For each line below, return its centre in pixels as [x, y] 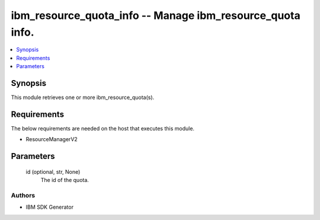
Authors [23, 195]
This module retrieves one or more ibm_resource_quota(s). [83, 97]
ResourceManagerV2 [52, 139]
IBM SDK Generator [50, 207]
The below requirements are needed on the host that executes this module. [103, 128]
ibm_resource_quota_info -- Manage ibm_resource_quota [156, 15]
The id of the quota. [65, 180]
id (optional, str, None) [53, 171]
